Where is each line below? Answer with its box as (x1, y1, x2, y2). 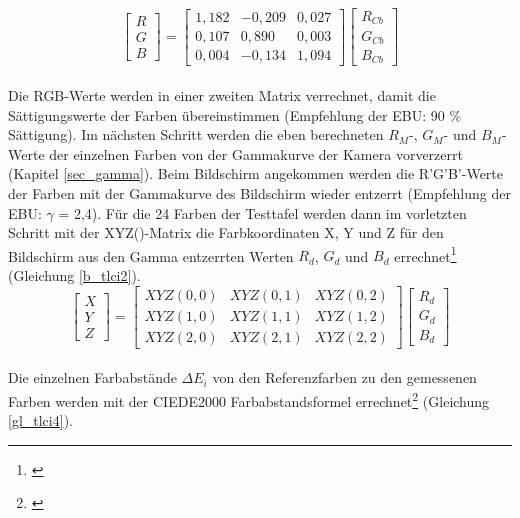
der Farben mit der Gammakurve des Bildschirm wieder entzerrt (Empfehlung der (8, 183, 511, 204)
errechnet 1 (394, 242, 457, 266)
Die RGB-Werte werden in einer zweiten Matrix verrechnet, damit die (8, 85, 436, 106)
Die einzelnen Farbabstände (8, 367, 177, 388)
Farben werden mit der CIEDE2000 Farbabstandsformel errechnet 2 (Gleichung (8, 387, 490, 411)
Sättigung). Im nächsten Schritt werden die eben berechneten (8, 124, 384, 145)
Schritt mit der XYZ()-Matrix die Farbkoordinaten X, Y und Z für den (8, 222, 444, 243)
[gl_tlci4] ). (8, 410, 73, 431)
